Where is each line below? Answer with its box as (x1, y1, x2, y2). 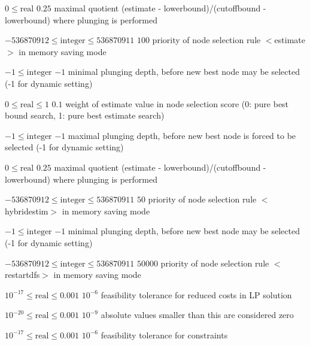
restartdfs (5, 268, 40, 281)
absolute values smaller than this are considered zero (101, 308, 294, 321)
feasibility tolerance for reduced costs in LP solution (101, 288, 292, 301)
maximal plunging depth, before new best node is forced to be (68, 129, 296, 141)
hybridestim (5, 204, 48, 217)
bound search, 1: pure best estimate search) (5, 109, 165, 122)
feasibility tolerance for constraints (101, 328, 228, 341)
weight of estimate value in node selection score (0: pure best (65, 97, 289, 110)
